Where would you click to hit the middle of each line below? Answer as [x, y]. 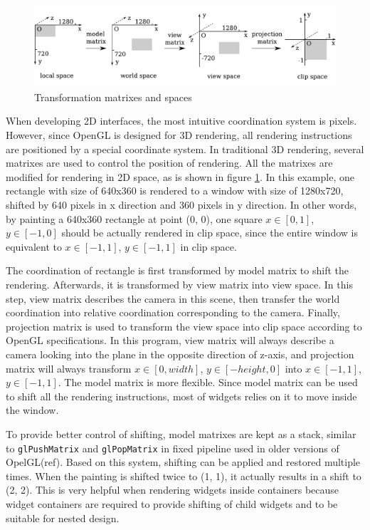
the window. [32, 410]
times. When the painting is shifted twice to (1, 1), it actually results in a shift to [184, 476]
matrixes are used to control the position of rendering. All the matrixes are [169, 163]
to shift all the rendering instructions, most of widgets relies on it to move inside [181, 396]
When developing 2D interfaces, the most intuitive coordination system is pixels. [181, 121]
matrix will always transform [69, 368]
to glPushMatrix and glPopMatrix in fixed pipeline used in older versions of [173, 448]
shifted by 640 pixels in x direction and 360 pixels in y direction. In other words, [181, 205]
